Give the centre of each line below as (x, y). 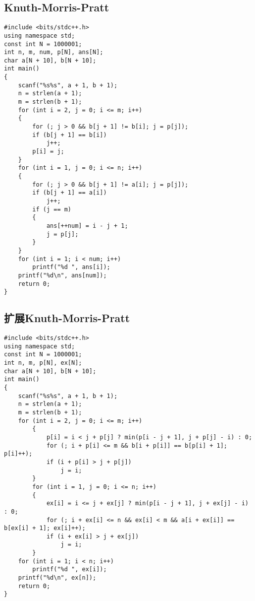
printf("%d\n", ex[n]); (57, 578)
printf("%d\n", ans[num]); (62, 275)
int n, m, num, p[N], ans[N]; (54, 52)
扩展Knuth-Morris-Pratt (67, 318)
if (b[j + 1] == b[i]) (70, 135)
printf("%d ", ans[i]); (71, 267)
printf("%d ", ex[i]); (70, 569)
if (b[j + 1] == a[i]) (70, 193)
